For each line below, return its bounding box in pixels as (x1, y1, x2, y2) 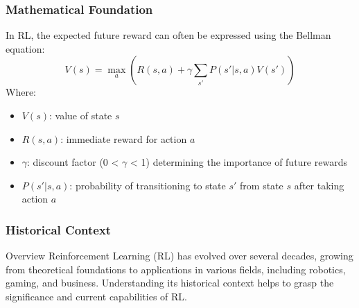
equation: (6, 41, 45, 55)
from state (240, 178, 283, 192)
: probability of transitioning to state (69, 178, 226, 192)
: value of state (49, 108, 112, 122)
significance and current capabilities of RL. (6, 289, 187, 303)
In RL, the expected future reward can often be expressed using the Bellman (6, 28, 331, 42)
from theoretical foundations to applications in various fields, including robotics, (6, 262, 346, 276)
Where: (6, 85, 36, 99)
